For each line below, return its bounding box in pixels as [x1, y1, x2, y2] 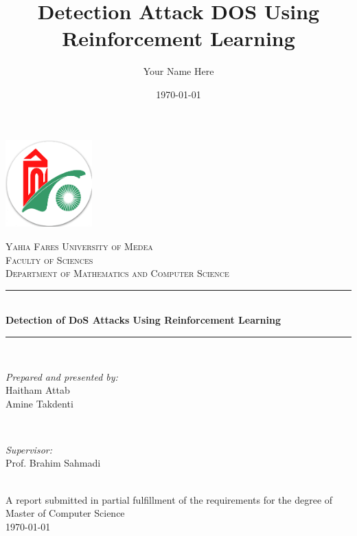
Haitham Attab [5, 383, 70, 397]
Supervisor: [5, 442, 52, 456]
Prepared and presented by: [5, 369, 118, 383]
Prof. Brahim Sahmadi [5, 456, 101, 470]
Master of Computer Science [5, 506, 125, 520]
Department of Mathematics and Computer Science [5, 266, 229, 280]
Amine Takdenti [5, 396, 73, 410]
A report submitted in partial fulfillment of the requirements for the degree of [5, 492, 333, 506]
